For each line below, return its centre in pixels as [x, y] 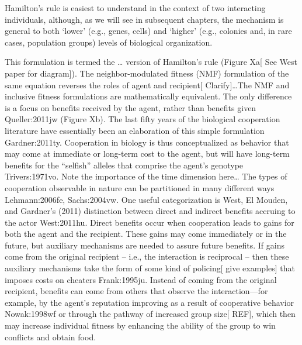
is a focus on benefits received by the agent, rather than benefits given [131, 107]
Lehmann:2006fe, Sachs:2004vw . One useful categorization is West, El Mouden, [146, 199]
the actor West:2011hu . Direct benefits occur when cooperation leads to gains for [150, 222]
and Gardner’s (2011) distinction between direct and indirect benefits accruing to [150, 211]
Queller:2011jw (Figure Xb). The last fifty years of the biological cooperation [143, 119]
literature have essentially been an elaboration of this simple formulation [135, 130]
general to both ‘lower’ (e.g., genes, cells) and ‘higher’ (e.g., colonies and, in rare [148, 31]
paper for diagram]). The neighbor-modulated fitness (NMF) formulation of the [147, 73]
